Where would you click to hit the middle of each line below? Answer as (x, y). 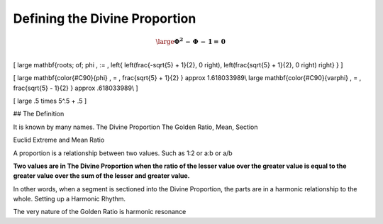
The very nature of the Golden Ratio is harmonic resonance (100, 212)
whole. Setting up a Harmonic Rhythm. (70, 199)
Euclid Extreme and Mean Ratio (59, 140)
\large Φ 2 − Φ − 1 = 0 (191, 41)
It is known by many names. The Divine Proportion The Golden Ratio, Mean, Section (135, 127)
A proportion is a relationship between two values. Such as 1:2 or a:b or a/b (123, 153)
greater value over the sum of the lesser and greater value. (101, 176)
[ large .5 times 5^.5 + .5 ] (50, 101)
